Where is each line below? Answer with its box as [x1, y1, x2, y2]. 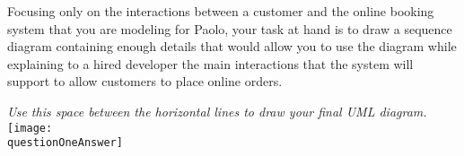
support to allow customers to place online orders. [7, 72, 283, 91]
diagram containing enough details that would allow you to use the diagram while [7, 37, 457, 56]
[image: [7, 121, 53, 134]
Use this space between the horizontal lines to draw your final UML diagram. [7, 101, 427, 120]
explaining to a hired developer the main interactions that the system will [7, 54, 414, 73]
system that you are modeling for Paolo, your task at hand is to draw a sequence [7, 19, 452, 38]
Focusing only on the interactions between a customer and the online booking [7, 2, 434, 20]
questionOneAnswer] [7, 136, 123, 150]
